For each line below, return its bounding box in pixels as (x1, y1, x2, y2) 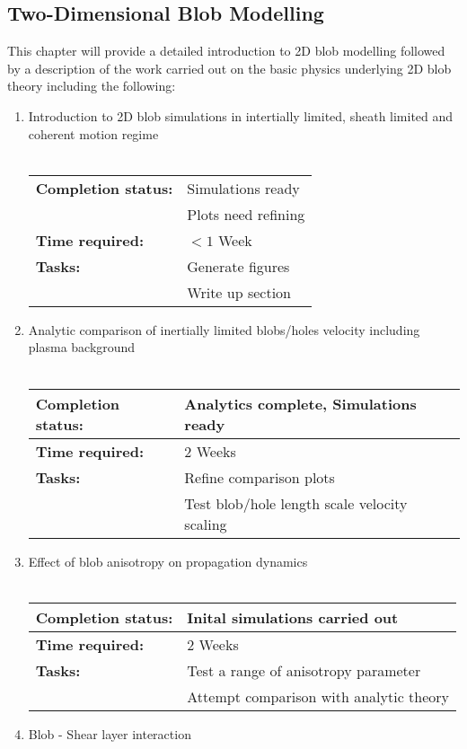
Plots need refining (187, 203, 305, 225)
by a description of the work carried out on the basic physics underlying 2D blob (7, 58, 452, 77)
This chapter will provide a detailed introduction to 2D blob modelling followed (7, 41, 445, 60)
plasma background (28, 338, 136, 357)
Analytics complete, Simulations (184, 392, 417, 414)
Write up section (187, 281, 291, 303)
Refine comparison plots (184, 466, 335, 488)
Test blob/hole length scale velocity (184, 492, 408, 514)
